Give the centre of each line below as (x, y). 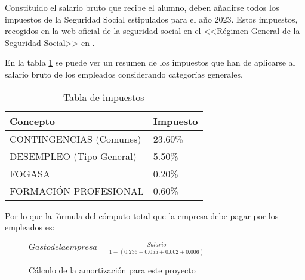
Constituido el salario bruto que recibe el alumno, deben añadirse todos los (142, 7)
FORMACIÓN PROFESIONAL (77, 190)
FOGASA (30, 173)
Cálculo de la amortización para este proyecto (112, 270)
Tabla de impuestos (104, 97)
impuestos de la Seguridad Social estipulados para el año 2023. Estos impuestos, (151, 19)
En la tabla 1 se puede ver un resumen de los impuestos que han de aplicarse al (150, 62)
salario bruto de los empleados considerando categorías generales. (124, 74)
